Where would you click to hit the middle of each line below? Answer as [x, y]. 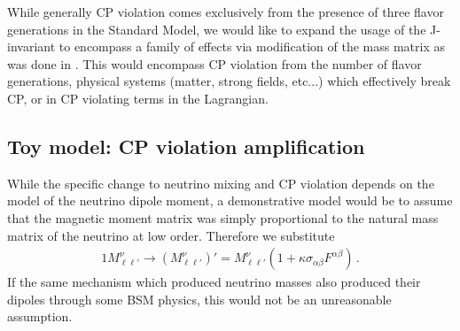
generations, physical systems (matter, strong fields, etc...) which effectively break [229, 81]
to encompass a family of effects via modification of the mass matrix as [252, 46]
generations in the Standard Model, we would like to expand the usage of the [217, 29]
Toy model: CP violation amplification [186, 146]
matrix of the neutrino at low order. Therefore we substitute [171, 235]
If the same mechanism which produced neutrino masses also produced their [214, 282]
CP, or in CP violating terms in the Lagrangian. [138, 98]
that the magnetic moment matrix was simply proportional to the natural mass [223, 217]
